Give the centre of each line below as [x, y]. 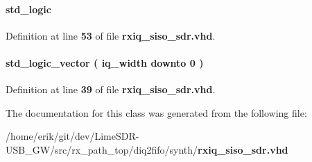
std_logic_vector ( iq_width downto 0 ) [105, 62]
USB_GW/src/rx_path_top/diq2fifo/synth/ [102, 149]
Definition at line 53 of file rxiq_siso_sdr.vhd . [111, 35]
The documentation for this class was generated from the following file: [156, 112]
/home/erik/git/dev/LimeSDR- [72, 136]
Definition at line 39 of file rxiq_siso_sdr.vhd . [111, 89]
